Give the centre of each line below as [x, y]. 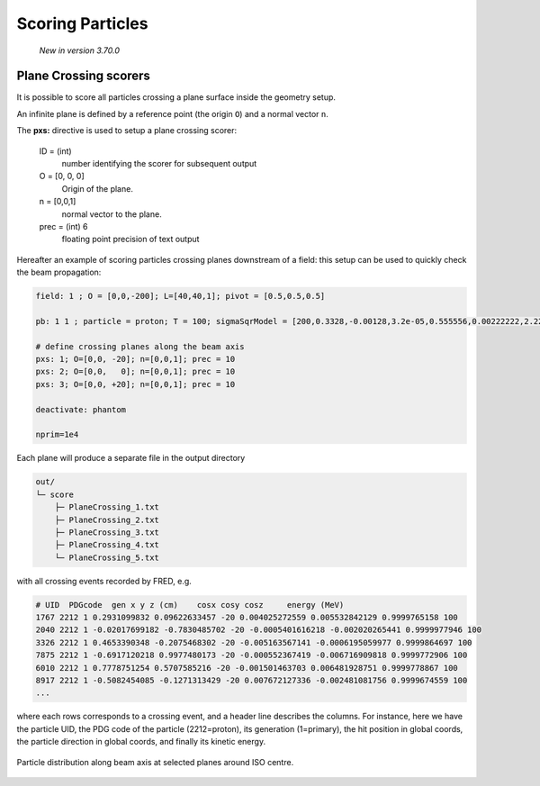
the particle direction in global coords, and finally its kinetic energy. [141, 742]
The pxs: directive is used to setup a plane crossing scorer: [127, 131]
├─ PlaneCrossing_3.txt [107, 532]
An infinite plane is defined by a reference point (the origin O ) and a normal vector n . [172, 113]
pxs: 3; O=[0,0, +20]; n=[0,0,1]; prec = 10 [135, 384]
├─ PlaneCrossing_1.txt [107, 507]
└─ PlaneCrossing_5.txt [107, 557]
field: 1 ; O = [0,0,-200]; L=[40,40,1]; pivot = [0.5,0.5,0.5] [180, 296]
